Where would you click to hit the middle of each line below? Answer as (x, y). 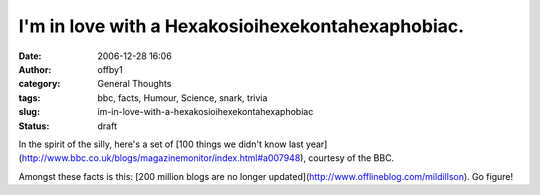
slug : (29, 112)
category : (39, 84)
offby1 (110, 69)
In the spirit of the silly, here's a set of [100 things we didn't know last (161, 144)
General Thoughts (134, 84)
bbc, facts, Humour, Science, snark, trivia (182, 97)
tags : (29, 97)
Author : (35, 69)
